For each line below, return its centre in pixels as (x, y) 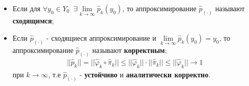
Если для (26, 8)
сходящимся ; (33, 21)
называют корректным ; (130, 50)
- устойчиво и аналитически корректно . (145, 74)
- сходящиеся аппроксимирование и (101, 37)
